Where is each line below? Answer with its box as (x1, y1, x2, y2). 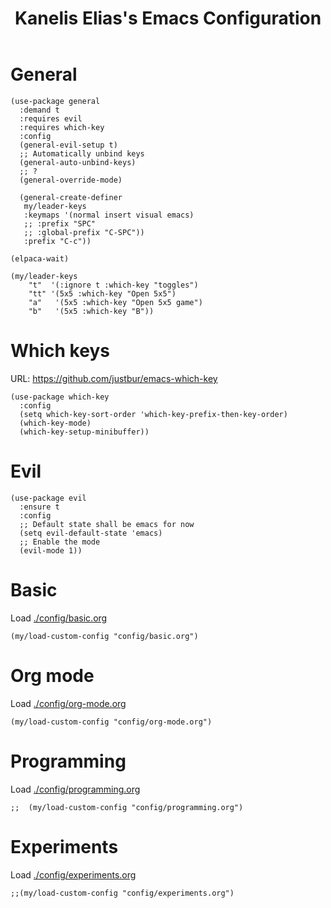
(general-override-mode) (19, 175, 123, 185)
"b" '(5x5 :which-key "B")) (28, 306, 155, 316)
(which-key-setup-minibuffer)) (19, 427, 150, 437)
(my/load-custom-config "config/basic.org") (10, 631, 199, 641)
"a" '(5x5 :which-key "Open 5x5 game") (28, 297, 203, 307)
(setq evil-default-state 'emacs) (19, 528, 163, 538)
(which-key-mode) (19, 418, 92, 428)
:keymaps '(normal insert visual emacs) (23, 210, 195, 220)
